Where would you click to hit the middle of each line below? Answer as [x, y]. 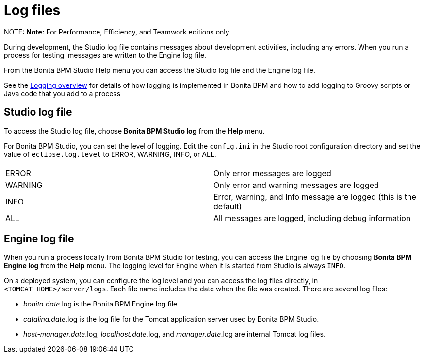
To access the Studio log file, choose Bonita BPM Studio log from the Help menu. [134, 131]
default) [228, 206]
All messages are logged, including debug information [312, 218]
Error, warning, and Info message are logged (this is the [315, 196]
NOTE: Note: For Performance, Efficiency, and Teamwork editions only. [118, 32]
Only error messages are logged [272, 173]
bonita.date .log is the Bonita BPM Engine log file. [101, 304]
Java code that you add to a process [62, 93]
